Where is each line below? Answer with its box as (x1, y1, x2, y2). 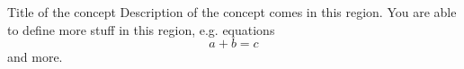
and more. (7, 47, 63, 66)
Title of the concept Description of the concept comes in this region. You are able (7, 3, 457, 21)
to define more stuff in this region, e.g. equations (7, 20, 275, 39)
